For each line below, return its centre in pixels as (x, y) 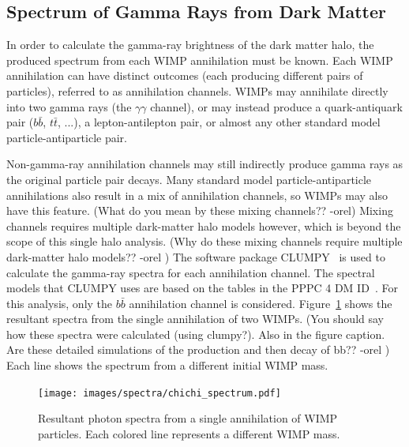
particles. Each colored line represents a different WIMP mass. (189, 433)
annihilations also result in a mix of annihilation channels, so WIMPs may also (197, 195)
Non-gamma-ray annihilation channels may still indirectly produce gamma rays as (205, 164)
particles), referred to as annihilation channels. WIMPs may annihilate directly (197, 90)
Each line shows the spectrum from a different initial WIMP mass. (167, 365)
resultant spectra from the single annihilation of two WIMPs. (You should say (195, 319)
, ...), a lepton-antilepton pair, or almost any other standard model (219, 122)
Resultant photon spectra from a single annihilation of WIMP (188, 418)
